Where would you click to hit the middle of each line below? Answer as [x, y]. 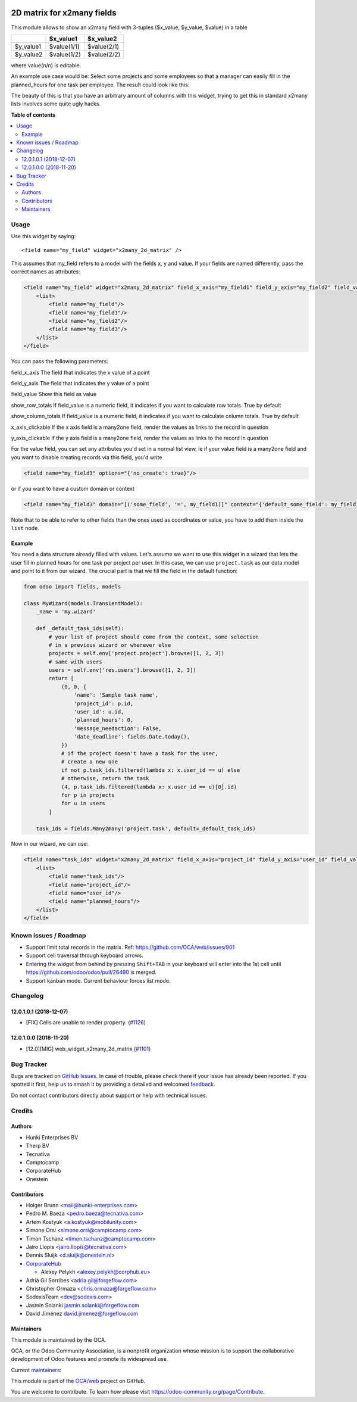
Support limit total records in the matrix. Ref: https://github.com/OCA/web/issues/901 [130, 947]
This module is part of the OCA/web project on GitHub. [78, 1381]
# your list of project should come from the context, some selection [154, 637]
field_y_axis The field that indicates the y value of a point [80, 383]
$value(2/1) [103, 46]
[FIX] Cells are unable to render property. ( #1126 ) [86, 1023]
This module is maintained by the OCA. [59, 1339]
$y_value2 [29, 54]
